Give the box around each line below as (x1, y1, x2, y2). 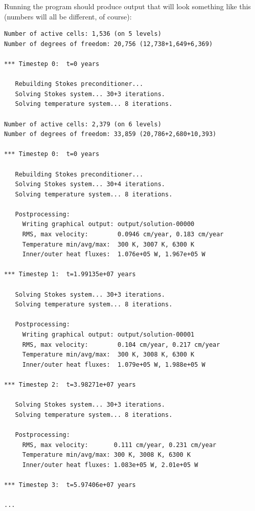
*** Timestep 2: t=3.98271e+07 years (4, 381, 136, 388)
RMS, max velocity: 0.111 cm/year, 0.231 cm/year (22, 441, 217, 449)
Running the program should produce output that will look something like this (4, 1, 251, 11)
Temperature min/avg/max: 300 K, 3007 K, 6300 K (22, 240, 195, 248)
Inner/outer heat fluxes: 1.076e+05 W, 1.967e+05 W (22, 251, 205, 258)
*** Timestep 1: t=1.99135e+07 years (4, 271, 136, 278)
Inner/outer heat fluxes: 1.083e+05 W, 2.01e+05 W (22, 461, 198, 469)
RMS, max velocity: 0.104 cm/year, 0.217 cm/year (22, 341, 220, 348)
